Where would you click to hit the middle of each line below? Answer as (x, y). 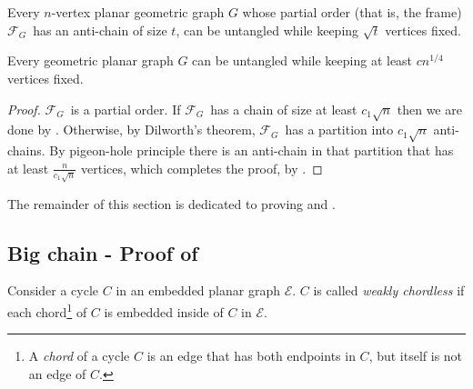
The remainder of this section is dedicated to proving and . (171, 203)
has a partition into (339, 130)
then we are (429, 109)
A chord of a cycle (79, 356)
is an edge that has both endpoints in (251, 356)
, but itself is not (416, 356)
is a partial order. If (126, 109)
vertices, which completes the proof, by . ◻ (202, 168)
